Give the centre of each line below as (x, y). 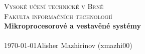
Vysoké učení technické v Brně (54, 6)
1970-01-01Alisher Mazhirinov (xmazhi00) (68, 45)
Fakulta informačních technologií (58, 16)
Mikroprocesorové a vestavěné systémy (73, 26)
